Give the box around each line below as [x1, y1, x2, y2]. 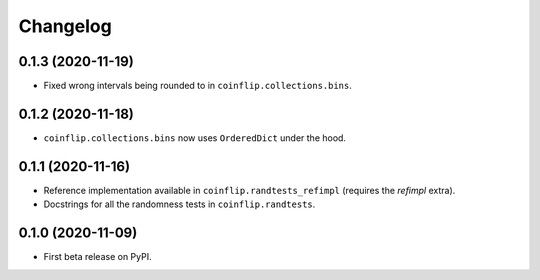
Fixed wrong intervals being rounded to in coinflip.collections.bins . [43, 80, 352, 92]
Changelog [18, 15, 112, 37]
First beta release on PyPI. [43, 251, 152, 263]
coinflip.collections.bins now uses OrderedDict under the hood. [43, 131, 347, 144]
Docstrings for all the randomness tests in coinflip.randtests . [43, 198, 316, 210]
